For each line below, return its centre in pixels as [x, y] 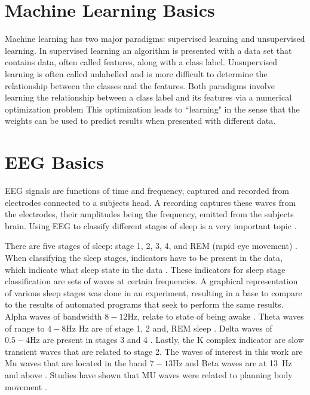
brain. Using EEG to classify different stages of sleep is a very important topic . [151, 225]
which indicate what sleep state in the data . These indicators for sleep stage [145, 269]
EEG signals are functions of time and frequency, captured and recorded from [147, 190]
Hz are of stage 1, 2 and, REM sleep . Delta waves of [175, 328]
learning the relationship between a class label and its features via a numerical [148, 97]
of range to [25, 328]
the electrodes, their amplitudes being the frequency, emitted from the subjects [149, 214]
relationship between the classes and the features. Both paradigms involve [140, 85]
